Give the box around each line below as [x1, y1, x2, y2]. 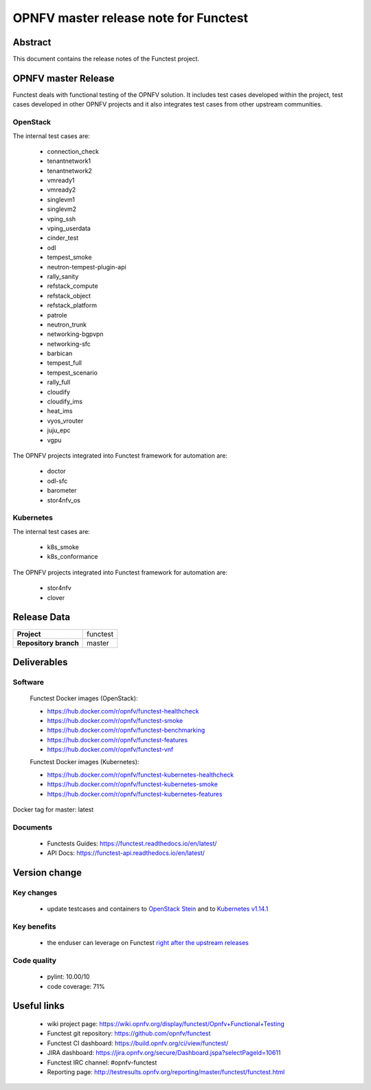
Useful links [12, 1000, 65, 1012]
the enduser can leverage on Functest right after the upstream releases [47, 939, 249, 947]
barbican [47, 349, 73, 357]
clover [47, 593, 65, 601]
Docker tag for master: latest [12, 805, 94, 814]
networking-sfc [47, 340, 91, 348]
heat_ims [47, 407, 73, 415]
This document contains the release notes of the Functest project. [12, 55, 199, 63]
